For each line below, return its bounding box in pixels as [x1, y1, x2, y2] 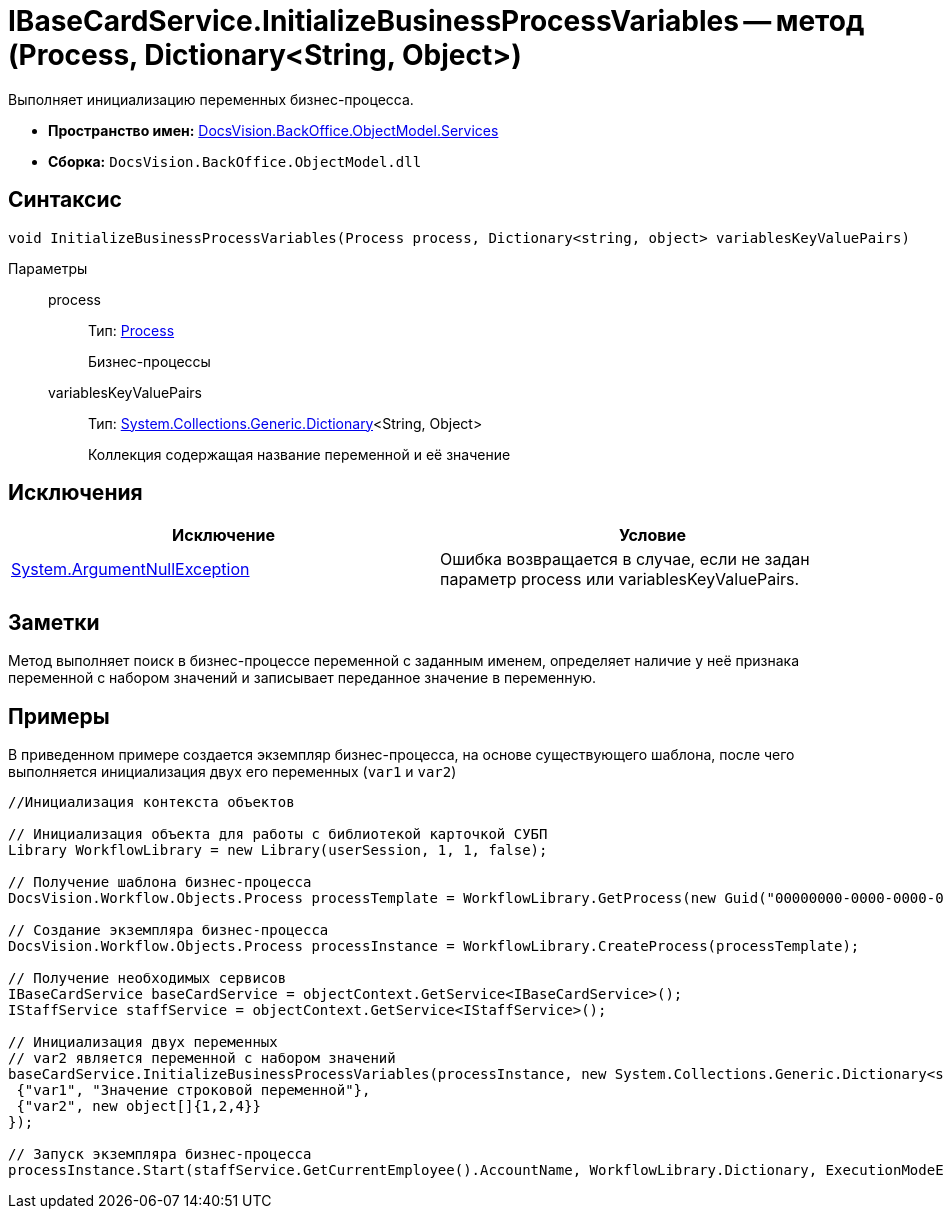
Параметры [8, 259, 88, 277]
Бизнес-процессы [88, 352, 211, 370]
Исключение [172, 525, 275, 546]
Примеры [8, 703, 110, 729]
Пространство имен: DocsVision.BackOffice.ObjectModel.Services [48, 121, 499, 139]
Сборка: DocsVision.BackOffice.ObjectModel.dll [48, 152, 422, 170]
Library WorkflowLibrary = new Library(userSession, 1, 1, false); [8, 842, 548, 859]
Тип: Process [88, 321, 175, 339]
